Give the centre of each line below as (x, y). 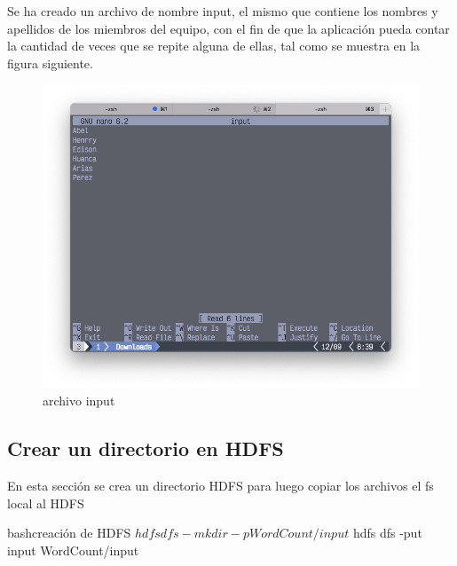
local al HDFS (46, 503)
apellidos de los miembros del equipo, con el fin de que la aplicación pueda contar (228, 28)
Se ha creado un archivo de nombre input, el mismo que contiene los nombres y (223, 11)
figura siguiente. (50, 63)
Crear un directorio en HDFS (146, 448)
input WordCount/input (73, 550)
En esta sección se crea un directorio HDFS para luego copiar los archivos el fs (221, 485)
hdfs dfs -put (387, 533)
